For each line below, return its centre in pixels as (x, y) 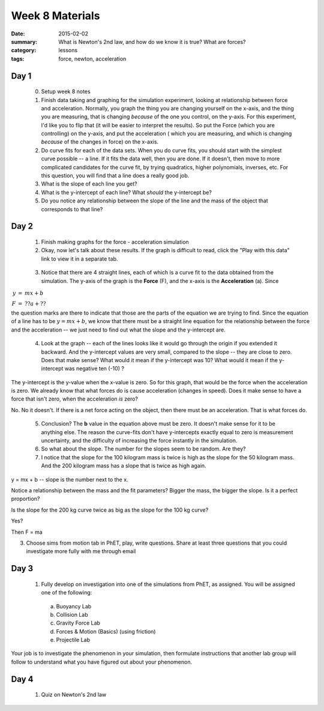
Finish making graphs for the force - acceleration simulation (115, 242)
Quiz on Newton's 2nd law (74, 695)
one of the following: (67, 593)
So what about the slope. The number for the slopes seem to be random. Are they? (143, 449)
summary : (24, 41)
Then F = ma (27, 532)
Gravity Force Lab (78, 623)
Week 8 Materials (55, 16)
